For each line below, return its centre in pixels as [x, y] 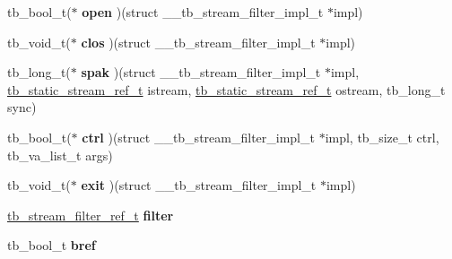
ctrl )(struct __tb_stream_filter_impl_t [198, 137]
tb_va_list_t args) [60, 155]
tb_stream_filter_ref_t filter [91, 215]
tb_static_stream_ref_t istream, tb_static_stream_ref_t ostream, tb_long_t [226, 89]
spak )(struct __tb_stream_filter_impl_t [201, 72]
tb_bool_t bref [52, 245]
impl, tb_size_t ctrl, [382, 137]
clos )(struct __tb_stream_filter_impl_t [198, 42]
